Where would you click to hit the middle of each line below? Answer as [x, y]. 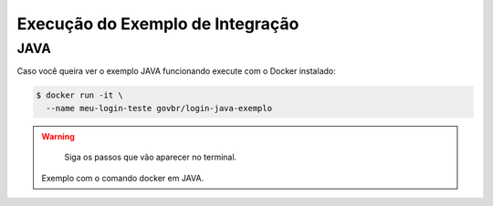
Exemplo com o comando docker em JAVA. [123, 178]
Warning [58, 136]
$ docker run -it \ [79, 95]
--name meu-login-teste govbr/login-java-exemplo [159, 108]
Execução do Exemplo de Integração [158, 24]
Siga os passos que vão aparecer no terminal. [151, 157]
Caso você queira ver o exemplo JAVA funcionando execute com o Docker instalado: [177, 71]
